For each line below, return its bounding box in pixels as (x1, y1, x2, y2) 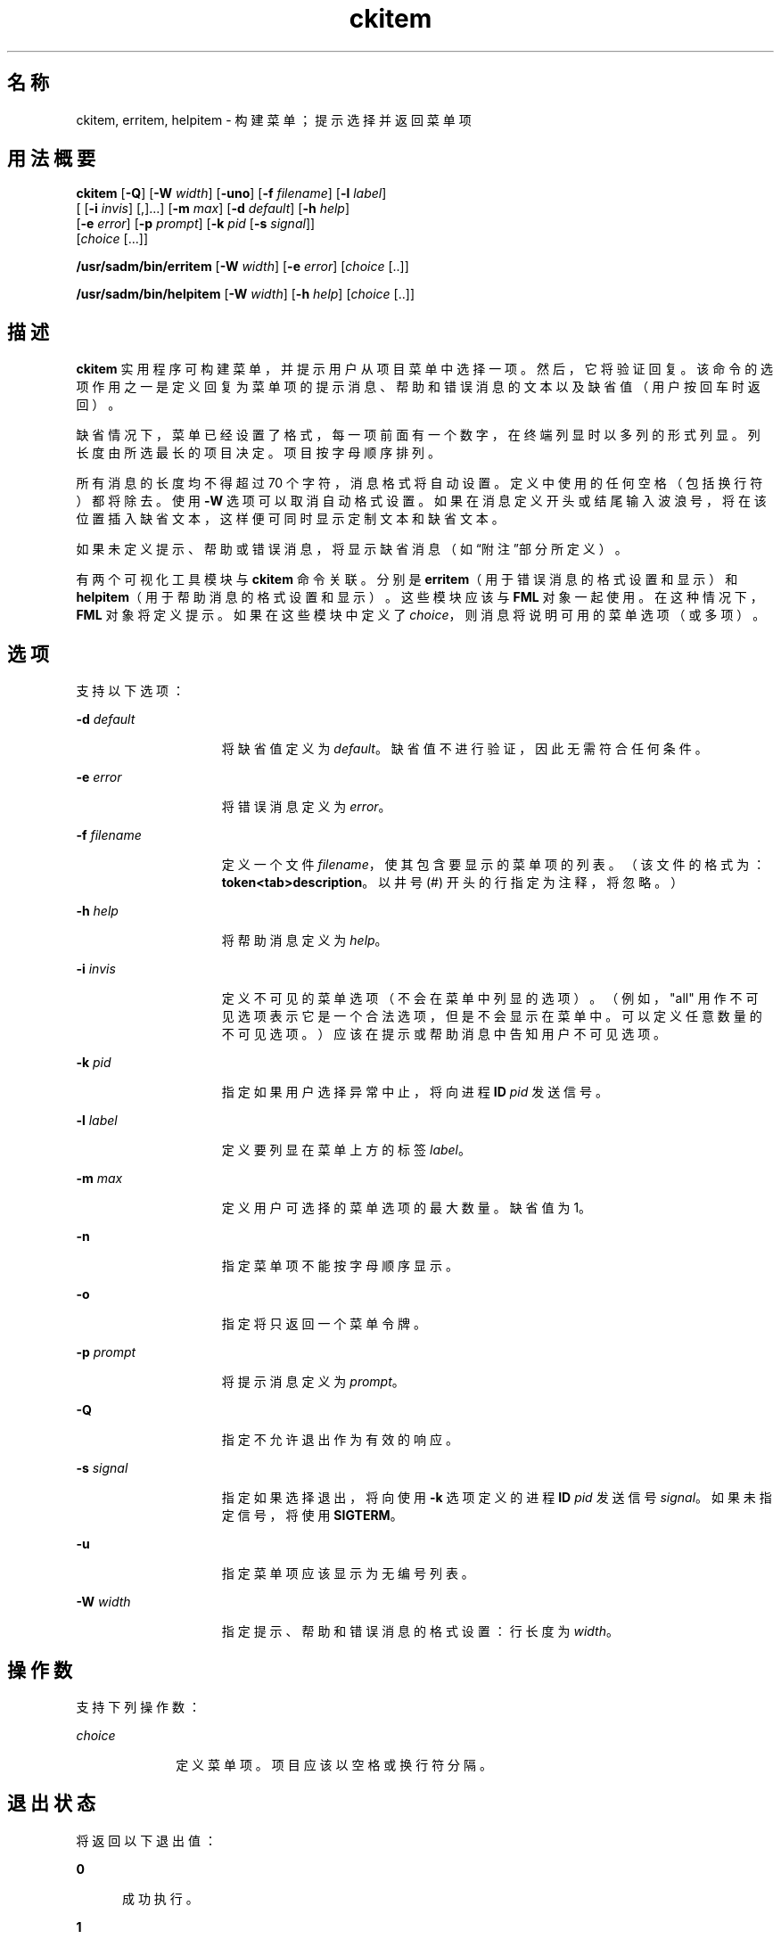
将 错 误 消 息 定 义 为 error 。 (221, 799, 391, 815)
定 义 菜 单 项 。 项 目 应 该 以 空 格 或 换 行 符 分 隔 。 (176, 1756, 492, 1772)
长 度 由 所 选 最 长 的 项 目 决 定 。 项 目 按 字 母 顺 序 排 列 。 (76, 445, 441, 461)
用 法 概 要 (7, 147, 95, 170)
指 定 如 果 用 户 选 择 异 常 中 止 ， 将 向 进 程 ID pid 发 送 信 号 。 (221, 1084, 608, 1100)
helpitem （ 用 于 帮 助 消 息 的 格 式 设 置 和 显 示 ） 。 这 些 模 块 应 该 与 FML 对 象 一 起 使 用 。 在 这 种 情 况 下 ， (76, 589, 763, 605)
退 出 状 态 (7, 1792, 95, 1815)
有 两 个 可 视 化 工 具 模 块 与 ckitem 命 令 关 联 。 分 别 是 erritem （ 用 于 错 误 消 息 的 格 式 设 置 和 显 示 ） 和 (76, 571, 738, 587)
